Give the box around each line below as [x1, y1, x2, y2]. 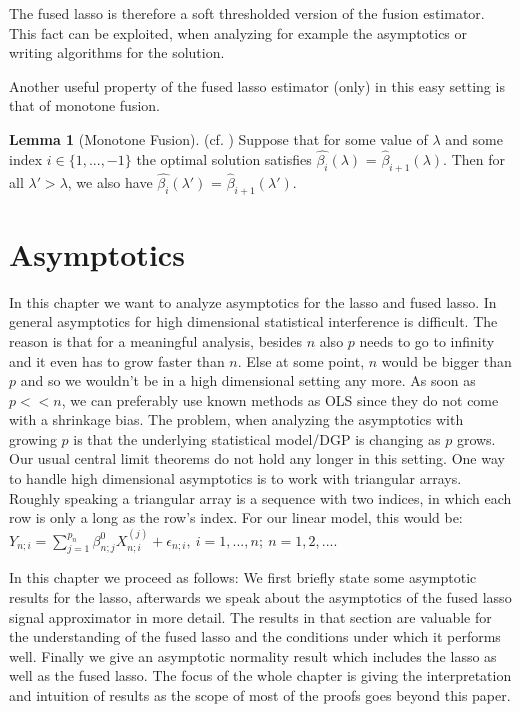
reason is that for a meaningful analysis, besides [9, 330, 302, 351]
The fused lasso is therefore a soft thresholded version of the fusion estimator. [9, 3, 485, 23]
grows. [456, 428, 496, 449]
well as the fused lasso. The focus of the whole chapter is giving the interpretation [9, 665, 512, 686]
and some [445, 128, 503, 149]
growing [9, 428, 57, 449]
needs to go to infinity [359, 330, 495, 351]
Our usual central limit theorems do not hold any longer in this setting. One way [9, 448, 505, 469]
